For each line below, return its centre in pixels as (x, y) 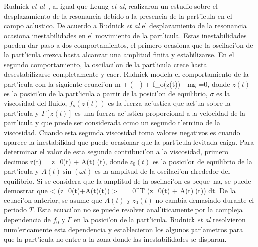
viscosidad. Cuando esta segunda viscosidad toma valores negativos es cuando (122, 132)
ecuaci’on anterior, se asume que (53, 200)
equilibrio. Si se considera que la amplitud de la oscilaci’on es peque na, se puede (128, 180)
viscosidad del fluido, (36, 103)
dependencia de (27, 220)
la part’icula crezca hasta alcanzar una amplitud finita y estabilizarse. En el (119, 54)
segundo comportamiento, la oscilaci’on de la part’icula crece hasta (106, 64)
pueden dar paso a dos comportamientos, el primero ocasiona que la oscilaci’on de (129, 45)
